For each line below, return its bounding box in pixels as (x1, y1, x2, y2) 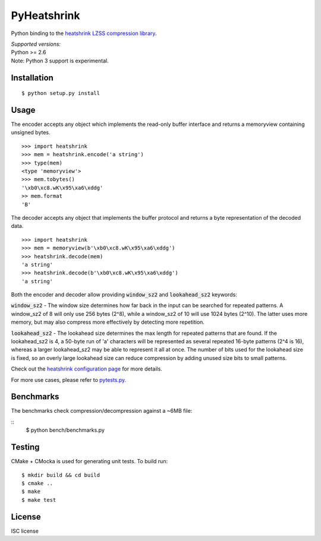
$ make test (21, 496, 56, 503)
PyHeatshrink (11, 9, 80, 22)
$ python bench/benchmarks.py (26, 426, 105, 434)
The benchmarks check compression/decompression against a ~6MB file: (11, 407, 193, 415)
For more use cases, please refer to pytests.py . (11, 376, 127, 383)
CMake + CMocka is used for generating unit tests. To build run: (11, 458, 168, 465)
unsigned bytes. (11, 129, 51, 136)
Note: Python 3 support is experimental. (11, 57, 109, 64)
